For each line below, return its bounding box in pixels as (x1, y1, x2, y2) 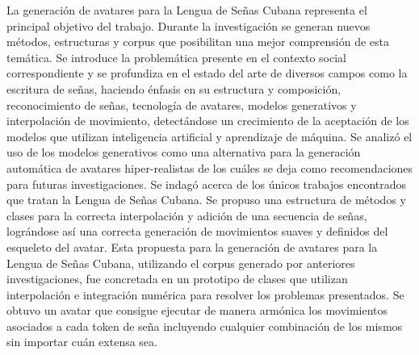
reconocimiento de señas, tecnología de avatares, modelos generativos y (6, 96, 357, 113)
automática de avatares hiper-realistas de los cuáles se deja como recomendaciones (6, 159, 413, 176)
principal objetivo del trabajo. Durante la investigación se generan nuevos (6, 17, 371, 34)
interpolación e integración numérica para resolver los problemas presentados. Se (6, 286, 404, 303)
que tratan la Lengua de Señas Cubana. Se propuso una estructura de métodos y (6, 191, 406, 208)
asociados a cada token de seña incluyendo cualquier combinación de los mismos (6, 317, 403, 334)
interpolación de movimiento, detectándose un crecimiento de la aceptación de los (6, 112, 409, 129)
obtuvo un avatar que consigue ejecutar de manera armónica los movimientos (6, 302, 388, 319)
